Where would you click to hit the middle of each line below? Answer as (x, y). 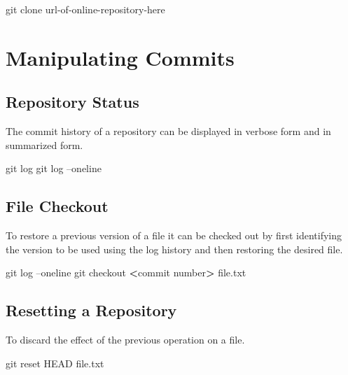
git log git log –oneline (54, 168)
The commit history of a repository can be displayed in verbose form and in (168, 131)
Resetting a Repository (91, 310)
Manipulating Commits (120, 57)
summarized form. (44, 144)
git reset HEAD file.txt (55, 363)
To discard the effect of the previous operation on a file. (125, 340)
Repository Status (72, 102)
